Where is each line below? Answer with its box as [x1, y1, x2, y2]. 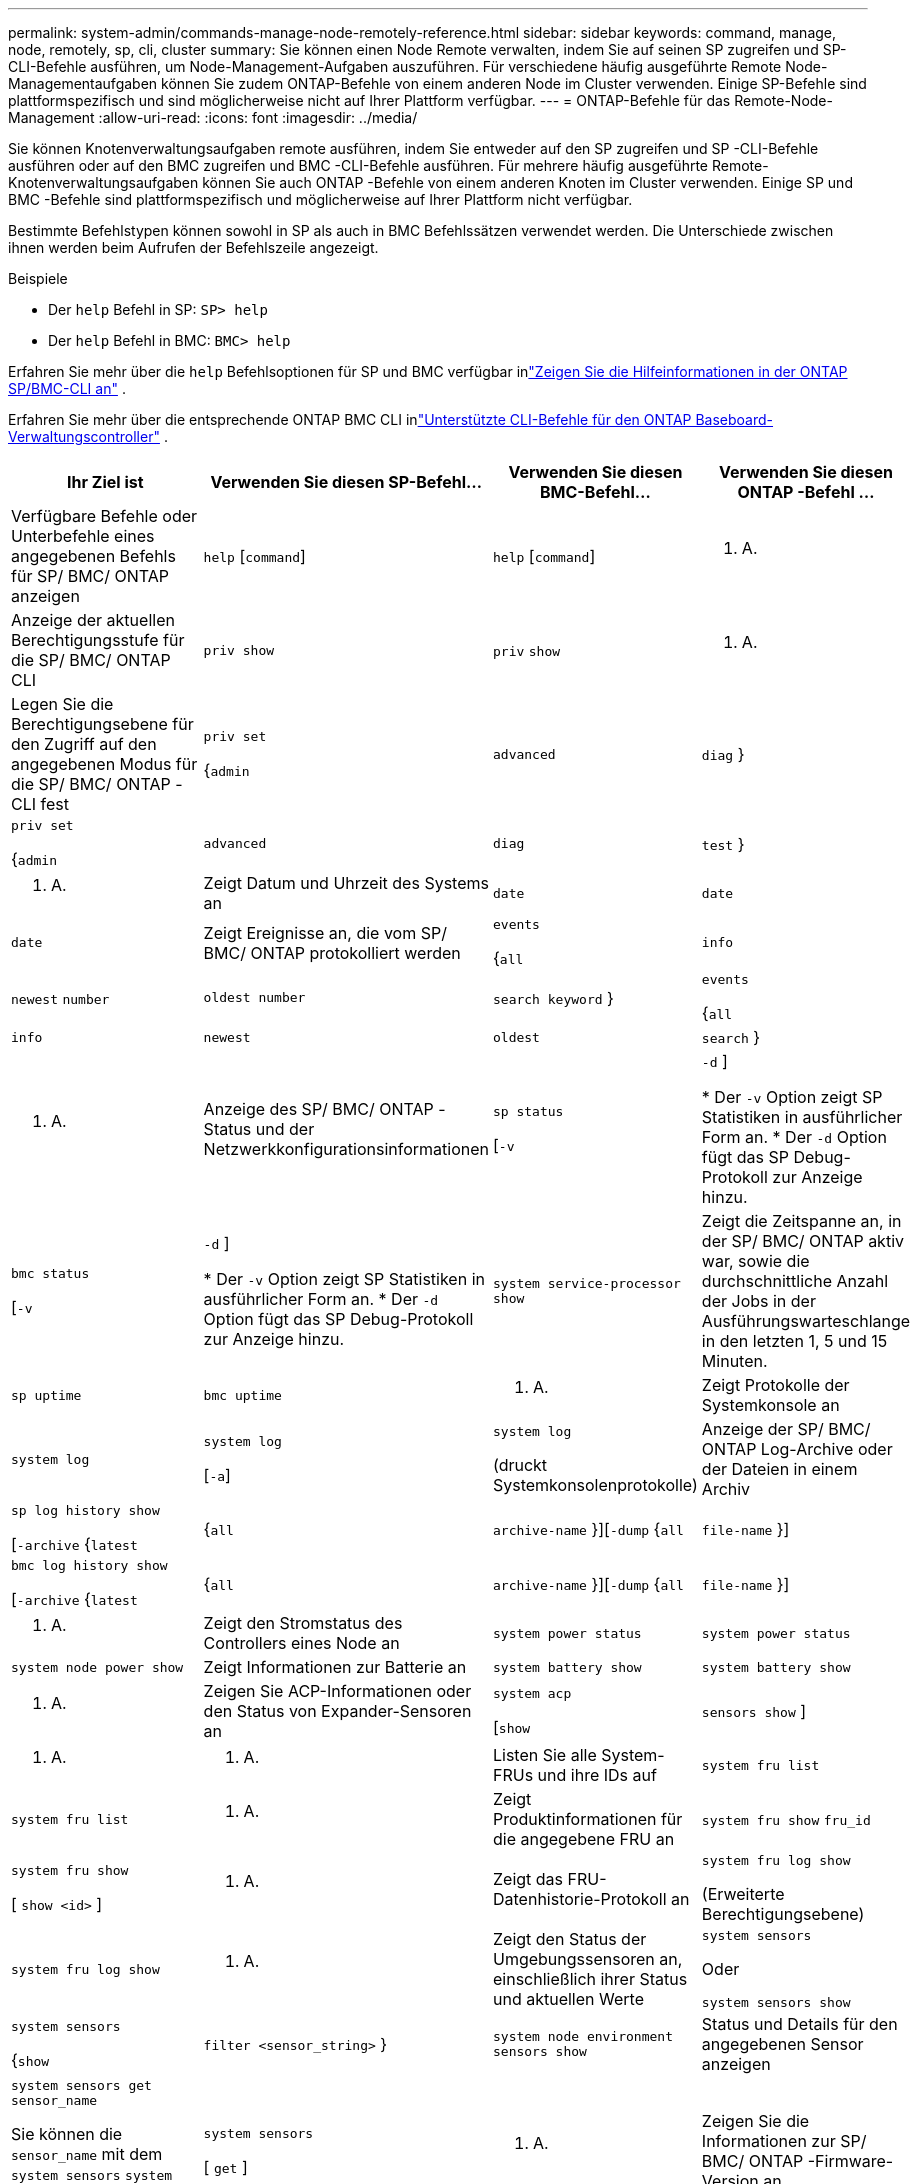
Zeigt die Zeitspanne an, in [701, 1211, 902, 1231]
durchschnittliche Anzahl [701, 1271, 889, 1291]
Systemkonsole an [701, 1395, 840, 1415]
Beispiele [8, 270, 68, 287]
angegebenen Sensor [701, 2034, 864, 2054]
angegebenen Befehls [11, 546, 176, 566]
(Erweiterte [701, 1884, 785, 1904]
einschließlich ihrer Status [492, 1969, 688, 1989]
